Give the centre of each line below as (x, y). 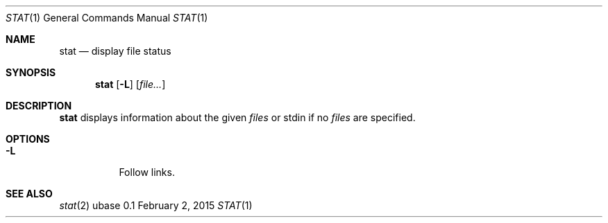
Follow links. (147, 172)
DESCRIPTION (39, 106)
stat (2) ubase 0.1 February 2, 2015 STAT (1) (156, 205)
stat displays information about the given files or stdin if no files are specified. (237, 117)
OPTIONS (28, 139)
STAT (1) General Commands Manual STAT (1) (107, 18)
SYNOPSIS (31, 72)
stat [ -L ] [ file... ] (130, 84)
